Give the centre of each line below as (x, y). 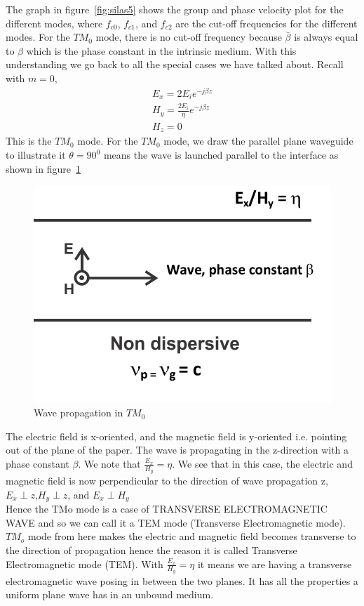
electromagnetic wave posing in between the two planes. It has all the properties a (182, 580)
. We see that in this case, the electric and (262, 463)
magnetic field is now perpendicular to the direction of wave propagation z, (167, 481)
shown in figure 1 (43, 168)
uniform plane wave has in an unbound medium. (110, 594)
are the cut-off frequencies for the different (267, 23)
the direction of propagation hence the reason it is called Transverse (151, 550)
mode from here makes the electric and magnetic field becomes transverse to (192, 536)
